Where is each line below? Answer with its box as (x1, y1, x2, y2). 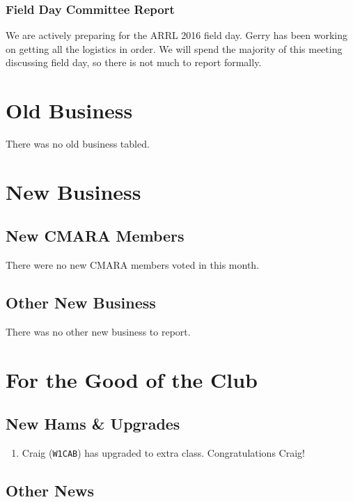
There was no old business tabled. (6, 136, 150, 151)
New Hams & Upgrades (6, 413, 180, 434)
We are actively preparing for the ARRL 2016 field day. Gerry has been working (6, 28, 348, 42)
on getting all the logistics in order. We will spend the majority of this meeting (6, 41, 343, 56)
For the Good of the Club (6, 365, 258, 393)
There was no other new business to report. (6, 324, 191, 339)
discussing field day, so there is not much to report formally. (6, 55, 262, 70)
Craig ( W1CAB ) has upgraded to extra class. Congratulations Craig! (22, 446, 305, 460)
